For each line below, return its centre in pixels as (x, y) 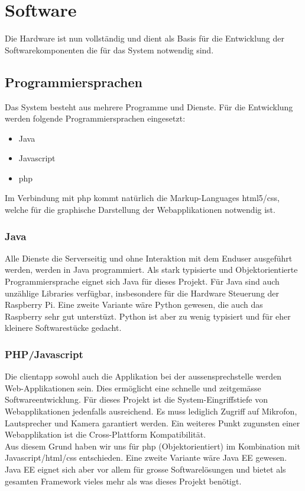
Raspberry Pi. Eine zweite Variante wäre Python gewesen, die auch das (134, 305)
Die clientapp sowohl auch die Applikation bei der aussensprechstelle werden (143, 376)
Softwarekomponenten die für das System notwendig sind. (109, 50)
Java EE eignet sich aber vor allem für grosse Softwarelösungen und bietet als (145, 469)
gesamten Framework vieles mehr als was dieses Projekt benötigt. (123, 481)
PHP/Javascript (44, 354)
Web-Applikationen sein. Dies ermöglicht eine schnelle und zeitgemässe (133, 388)
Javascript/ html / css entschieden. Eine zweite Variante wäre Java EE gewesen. (146, 457)
